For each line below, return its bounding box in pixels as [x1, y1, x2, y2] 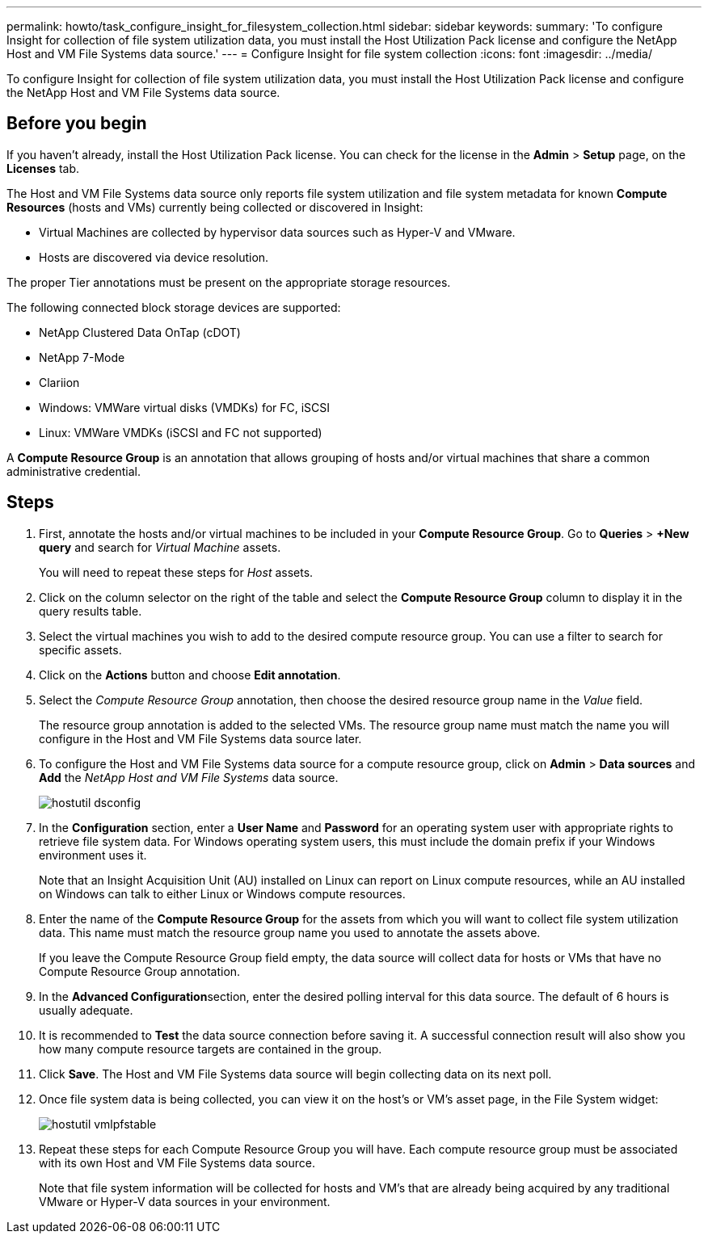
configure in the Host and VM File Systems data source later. [39, 731, 362, 746]
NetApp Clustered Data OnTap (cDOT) [39, 325, 241, 339]
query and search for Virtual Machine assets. [39, 540, 281, 554]
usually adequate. [39, 1003, 133, 1017]
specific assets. [39, 642, 122, 657]
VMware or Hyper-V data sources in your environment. [39, 1194, 331, 1208]
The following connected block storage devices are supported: [6, 300, 341, 314]
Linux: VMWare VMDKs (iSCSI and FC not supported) [39, 425, 322, 439]
